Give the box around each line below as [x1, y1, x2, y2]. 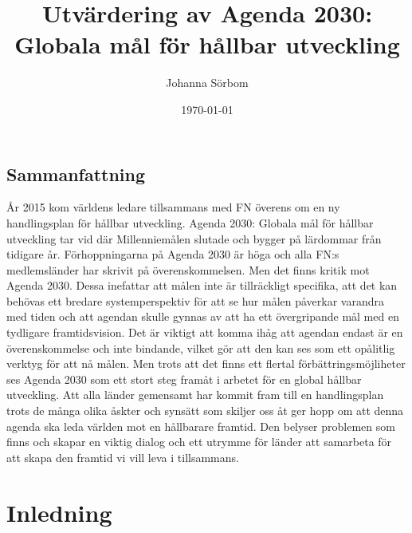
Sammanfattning [6, 161, 146, 186]
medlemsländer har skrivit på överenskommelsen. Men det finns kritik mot [6, 261, 370, 278]
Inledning [6, 495, 112, 528]
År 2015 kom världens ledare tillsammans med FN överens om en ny [6, 199, 340, 215]
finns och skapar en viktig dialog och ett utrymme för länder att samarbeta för [6, 433, 392, 450]
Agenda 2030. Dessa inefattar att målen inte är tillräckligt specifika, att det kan [6, 277, 398, 294]
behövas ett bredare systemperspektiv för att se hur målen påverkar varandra [6, 292, 385, 309]
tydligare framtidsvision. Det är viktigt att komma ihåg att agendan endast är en [6, 324, 403, 341]
